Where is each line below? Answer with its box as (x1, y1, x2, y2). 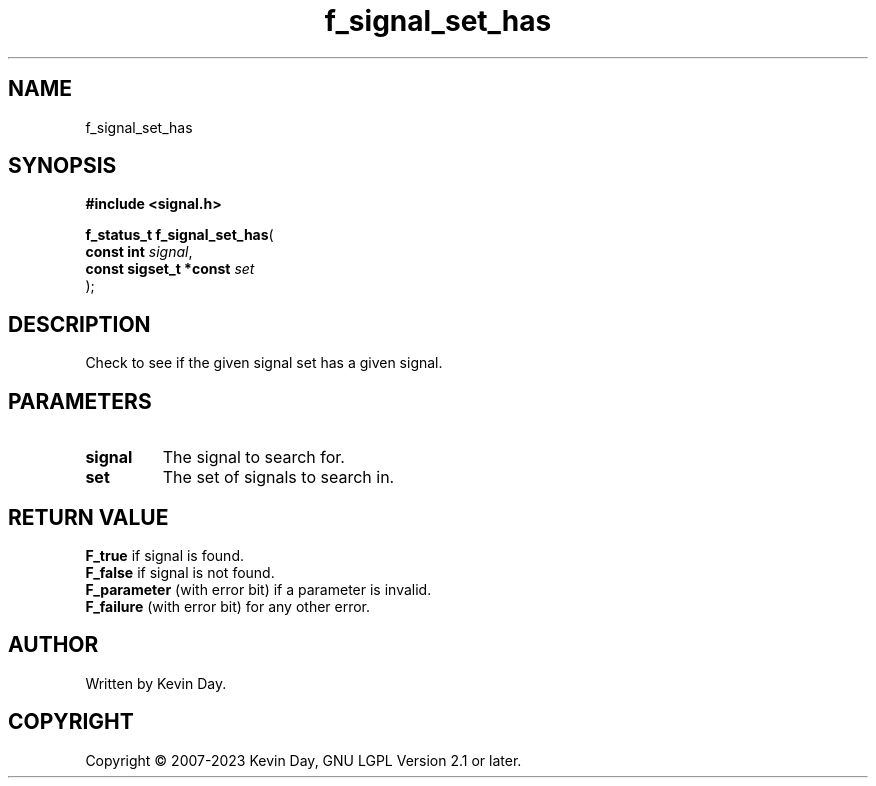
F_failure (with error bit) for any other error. (85, 597, 371, 615)
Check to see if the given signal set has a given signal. (85, 354, 443, 372)
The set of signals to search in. (162, 467, 395, 488)
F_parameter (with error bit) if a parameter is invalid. (85, 580, 432, 598)
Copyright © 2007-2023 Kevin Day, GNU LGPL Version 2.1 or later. (85, 751, 522, 769)
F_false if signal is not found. (85, 563, 275, 581)
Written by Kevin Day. (85, 674, 227, 692)
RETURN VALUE (8, 504, 169, 530)
